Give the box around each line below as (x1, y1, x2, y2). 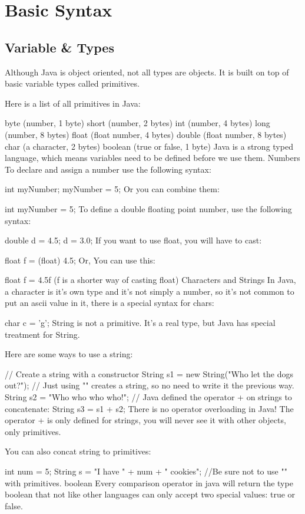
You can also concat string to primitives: (5, 445, 151, 457)
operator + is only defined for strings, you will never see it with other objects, (5, 414, 286, 426)
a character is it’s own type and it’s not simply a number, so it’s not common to (5, 285, 294, 297)
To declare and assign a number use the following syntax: (5, 163, 211, 175)
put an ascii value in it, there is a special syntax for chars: (5, 296, 214, 309)
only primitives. (5, 425, 61, 437)
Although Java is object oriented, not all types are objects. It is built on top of (5, 65, 289, 78)
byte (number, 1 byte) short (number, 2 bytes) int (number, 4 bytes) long (5, 117, 270, 129)
